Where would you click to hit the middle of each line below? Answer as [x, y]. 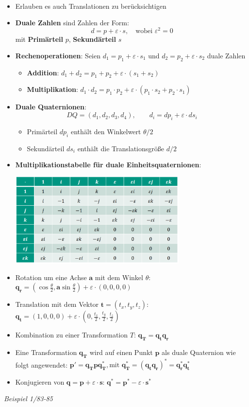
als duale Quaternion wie [199, 352]
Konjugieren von [40, 382]
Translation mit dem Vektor [57, 304]
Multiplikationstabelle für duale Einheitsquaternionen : [108, 165]
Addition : [43, 72]
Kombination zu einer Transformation [72, 335]
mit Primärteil [39, 39]
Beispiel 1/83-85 [28, 398]
